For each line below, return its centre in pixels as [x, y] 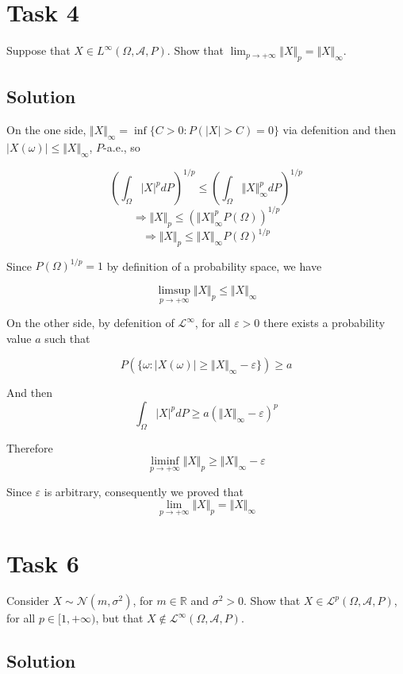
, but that [119, 618]
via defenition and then [339, 130]
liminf [165, 462]
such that [67, 338]
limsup [175, 290]
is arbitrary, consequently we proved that [144, 491]
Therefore [30, 447]
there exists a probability [324, 323]
